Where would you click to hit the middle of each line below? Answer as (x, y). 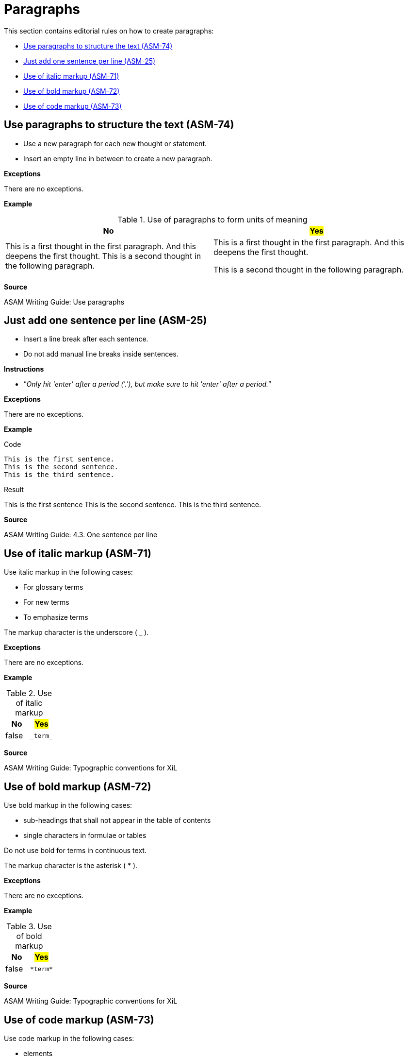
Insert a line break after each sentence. (86, 339)
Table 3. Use (29, 927)
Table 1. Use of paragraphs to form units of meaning (212, 219)
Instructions (24, 369)
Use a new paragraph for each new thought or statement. (115, 143)
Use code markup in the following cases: (69, 1038)
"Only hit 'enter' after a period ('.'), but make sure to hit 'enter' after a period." (147, 384)
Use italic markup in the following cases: (68, 572)
